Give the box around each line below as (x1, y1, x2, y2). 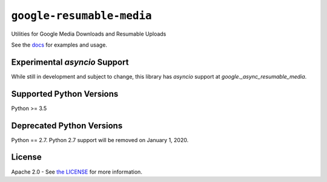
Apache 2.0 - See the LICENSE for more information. (11, 168, 142, 175)
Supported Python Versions (11, 88, 119, 99)
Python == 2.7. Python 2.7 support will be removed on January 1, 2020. (11, 136, 189, 143)
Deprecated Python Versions (11, 120, 123, 131)
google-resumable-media (11, 9, 152, 22)
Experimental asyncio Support (11, 57, 129, 67)
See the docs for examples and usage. (11, 41, 107, 48)
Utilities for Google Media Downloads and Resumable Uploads (11, 30, 167, 37)
